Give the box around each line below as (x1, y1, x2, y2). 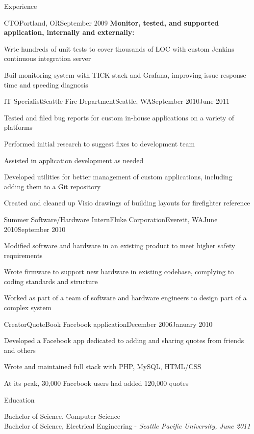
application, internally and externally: (4, 27, 134, 37)
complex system (4, 302, 51, 313)
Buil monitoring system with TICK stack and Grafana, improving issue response (4, 69, 246, 80)
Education (4, 394, 35, 405)
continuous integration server (4, 53, 91, 63)
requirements (4, 250, 43, 260)
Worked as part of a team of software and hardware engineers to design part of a (4, 292, 247, 303)
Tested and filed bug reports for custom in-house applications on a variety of (4, 112, 234, 122)
